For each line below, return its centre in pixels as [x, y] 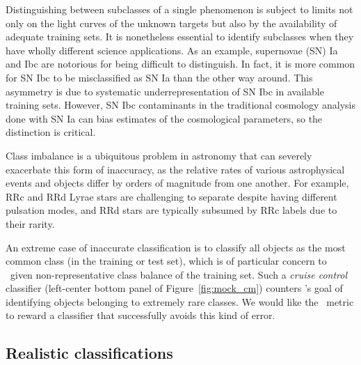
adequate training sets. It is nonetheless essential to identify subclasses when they [180, 37]
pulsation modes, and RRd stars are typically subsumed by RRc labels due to [171, 210]
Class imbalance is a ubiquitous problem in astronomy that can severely [159, 155]
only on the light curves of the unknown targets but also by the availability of [171, 23]
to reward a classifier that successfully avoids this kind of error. [141, 315]
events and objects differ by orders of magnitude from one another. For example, [177, 183]
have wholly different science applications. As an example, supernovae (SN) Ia [172, 50]
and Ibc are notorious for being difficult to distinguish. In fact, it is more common [180, 64]
